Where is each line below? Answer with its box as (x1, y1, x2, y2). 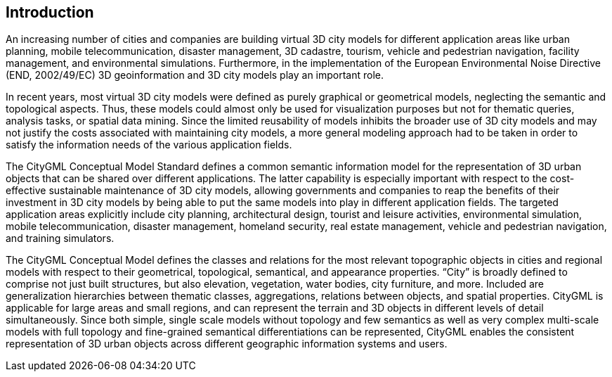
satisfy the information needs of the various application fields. (6, 139, 292, 151)
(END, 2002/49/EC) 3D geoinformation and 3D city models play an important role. (6, 69, 384, 82)
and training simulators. (6, 232, 115, 245)
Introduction (6, 4, 94, 21)
